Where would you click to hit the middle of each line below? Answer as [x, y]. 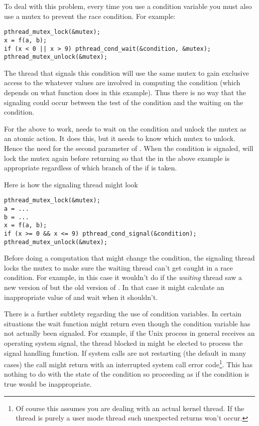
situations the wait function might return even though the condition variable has [127, 323]
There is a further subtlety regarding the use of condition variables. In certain [123, 314]
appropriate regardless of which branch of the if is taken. [90, 168]
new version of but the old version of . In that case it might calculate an [114, 287]
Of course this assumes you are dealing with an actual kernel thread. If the [130, 408]
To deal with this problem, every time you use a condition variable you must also [128, 6]
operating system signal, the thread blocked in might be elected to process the [124, 343]
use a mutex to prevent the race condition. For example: [90, 16]
